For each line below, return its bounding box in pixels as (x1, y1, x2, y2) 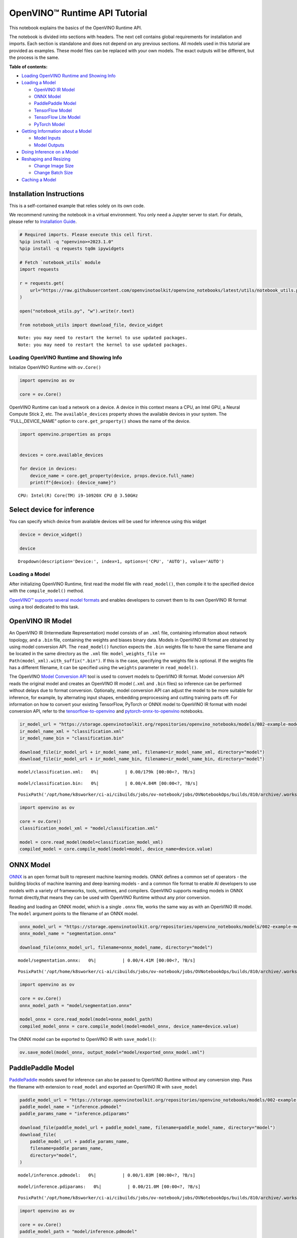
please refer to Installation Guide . (9, 218, 77, 225)
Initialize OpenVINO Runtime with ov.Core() (9, 364, 101, 370)
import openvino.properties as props (19, 431, 111, 437)
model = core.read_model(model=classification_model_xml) (19, 839, 163, 845)
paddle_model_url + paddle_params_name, (30, 1138, 130, 1144)
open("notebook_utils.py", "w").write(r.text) (19, 308, 135, 314)
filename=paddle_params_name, (30, 1145, 103, 1151)
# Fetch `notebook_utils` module (19, 259, 101, 265)
